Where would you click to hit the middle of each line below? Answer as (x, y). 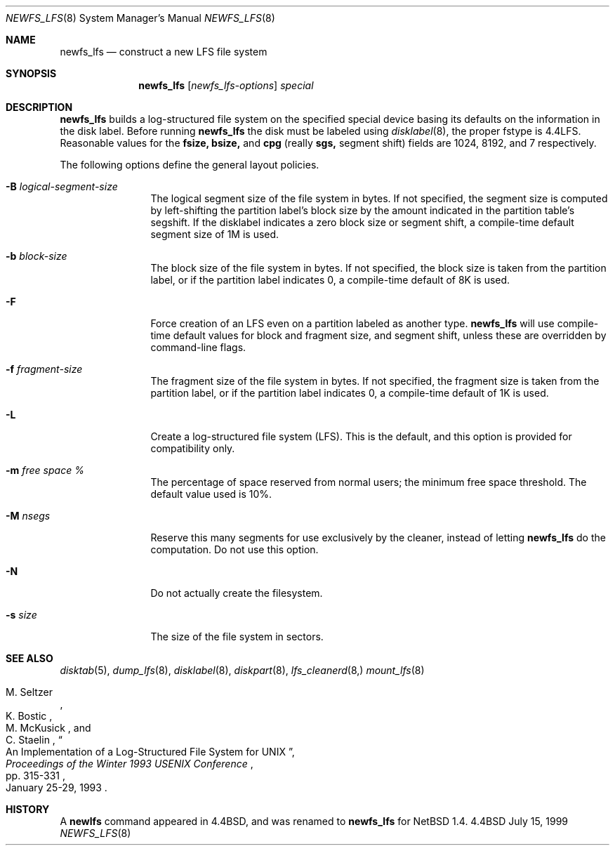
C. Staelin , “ (34, 740)
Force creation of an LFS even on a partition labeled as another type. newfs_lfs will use (352, 323)
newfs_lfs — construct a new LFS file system (164, 52)
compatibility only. (193, 448)
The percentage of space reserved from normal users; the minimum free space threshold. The (369, 482)
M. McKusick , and (48, 728)
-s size (21, 615)
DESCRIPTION (39, 107)
